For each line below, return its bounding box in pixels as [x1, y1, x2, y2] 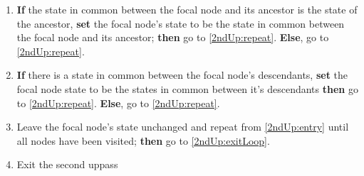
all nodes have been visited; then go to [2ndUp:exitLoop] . [16, 133, 270, 148]
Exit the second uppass [16, 157, 118, 172]
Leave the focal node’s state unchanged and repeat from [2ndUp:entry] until [16, 119, 349, 134]
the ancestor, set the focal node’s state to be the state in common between [16, 16, 345, 31]
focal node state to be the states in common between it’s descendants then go [16, 81, 358, 96]
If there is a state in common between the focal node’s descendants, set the [16, 67, 348, 82]
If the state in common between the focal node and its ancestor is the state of [16, 2, 358, 16]
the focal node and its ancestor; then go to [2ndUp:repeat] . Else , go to [16, 30, 329, 45]
